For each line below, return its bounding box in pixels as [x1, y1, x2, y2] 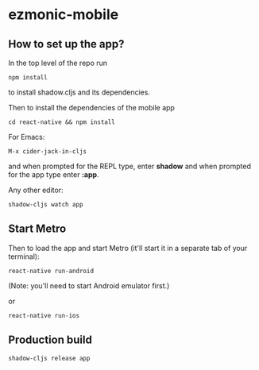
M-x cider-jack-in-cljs [8, 148, 87, 156]
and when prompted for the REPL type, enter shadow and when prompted [8, 161, 252, 171]
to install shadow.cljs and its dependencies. [8, 87, 151, 97]
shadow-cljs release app [8, 354, 91, 362]
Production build [8, 333, 93, 347]
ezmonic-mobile [8, 6, 119, 24]
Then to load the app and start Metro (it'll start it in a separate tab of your [8, 243, 248, 252]
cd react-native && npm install [8, 118, 115, 126]
